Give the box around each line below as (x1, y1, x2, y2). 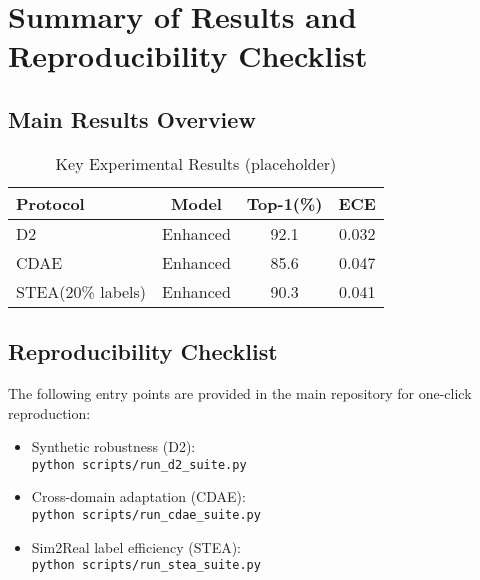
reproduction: (8, 402, 91, 423)
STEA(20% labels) (16, 279, 147, 303)
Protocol (16, 191, 85, 215)
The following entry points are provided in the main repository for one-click (8, 382, 472, 403)
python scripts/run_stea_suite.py (31, 558, 261, 573)
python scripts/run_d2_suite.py (31, 457, 247, 472)
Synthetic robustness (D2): (31, 436, 196, 457)
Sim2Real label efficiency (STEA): (31, 536, 242, 557)
